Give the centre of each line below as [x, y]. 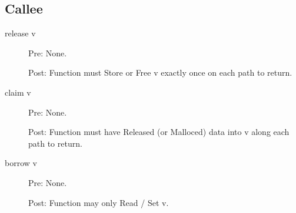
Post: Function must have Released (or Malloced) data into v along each [159, 132]
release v [20, 33]
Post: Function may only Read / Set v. [99, 202]
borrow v [21, 163]
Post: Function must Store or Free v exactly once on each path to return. [160, 72]
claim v [18, 92]
